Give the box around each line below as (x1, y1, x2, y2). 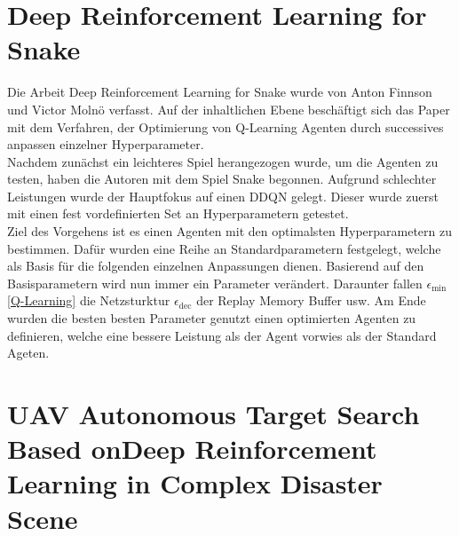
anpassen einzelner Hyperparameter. (7, 135, 204, 154)
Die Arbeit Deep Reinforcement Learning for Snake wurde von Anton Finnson (7, 83, 432, 101)
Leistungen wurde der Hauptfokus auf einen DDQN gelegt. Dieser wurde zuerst (7, 186, 439, 205)
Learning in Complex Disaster (7, 465, 383, 501)
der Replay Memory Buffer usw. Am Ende (196, 291, 426, 310)
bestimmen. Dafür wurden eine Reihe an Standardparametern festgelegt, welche (7, 239, 441, 257)
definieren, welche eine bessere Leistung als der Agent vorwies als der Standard (7, 326, 437, 344)
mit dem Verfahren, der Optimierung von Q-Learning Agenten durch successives (7, 117, 444, 136)
